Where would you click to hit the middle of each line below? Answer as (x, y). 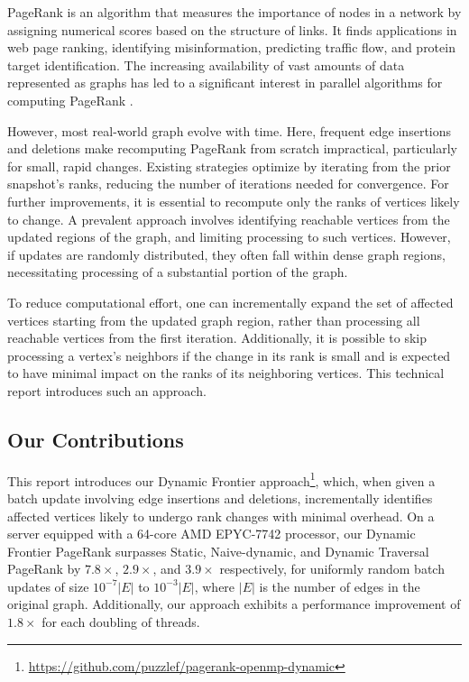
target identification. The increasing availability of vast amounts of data (206, 65)
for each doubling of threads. (121, 622)
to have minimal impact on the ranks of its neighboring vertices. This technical (226, 373)
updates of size (48, 586)
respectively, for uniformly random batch (332, 569)
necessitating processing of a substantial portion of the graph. (178, 272)
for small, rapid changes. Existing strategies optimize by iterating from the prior (229, 166)
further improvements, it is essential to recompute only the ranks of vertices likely (234, 201)
